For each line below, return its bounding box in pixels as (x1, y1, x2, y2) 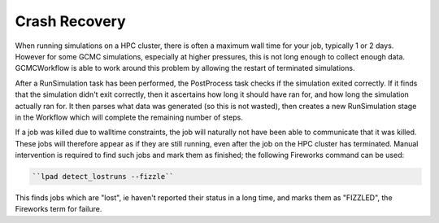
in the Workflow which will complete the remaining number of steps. (15, 112, 243, 122)
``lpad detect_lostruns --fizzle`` (32, 172, 174, 181)
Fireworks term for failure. (15, 204, 102, 214)
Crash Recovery (15, 12, 126, 30)
